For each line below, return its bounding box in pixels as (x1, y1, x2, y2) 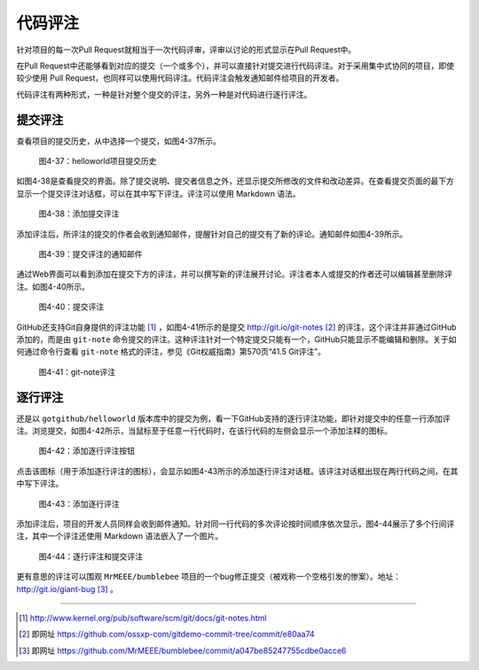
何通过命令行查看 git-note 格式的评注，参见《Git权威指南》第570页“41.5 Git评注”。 (16, 347, 326, 357)
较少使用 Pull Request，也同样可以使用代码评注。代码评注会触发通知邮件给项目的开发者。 (16, 73, 344, 83)
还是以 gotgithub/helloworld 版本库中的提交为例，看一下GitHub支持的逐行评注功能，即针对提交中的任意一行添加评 (16, 413, 452, 424)
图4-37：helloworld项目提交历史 (38, 156, 157, 167)
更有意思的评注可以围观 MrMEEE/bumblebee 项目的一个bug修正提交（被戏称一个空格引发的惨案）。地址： (16, 572, 402, 582)
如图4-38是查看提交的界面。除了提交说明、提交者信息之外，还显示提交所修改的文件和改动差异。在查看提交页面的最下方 (16, 175, 454, 186)
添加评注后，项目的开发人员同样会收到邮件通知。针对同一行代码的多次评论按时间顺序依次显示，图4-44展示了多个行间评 (16, 518, 455, 529)
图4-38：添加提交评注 (38, 208, 120, 219)
